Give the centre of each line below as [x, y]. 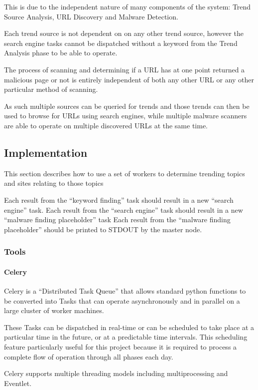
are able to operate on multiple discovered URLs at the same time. [106, 125]
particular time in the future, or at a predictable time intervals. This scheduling [126, 337]
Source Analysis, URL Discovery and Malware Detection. [91, 16]
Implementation [46, 152]
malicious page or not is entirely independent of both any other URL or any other [129, 79]
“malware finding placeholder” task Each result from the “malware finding [117, 219]
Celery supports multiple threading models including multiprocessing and [116, 373]
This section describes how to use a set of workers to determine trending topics [125, 173]
